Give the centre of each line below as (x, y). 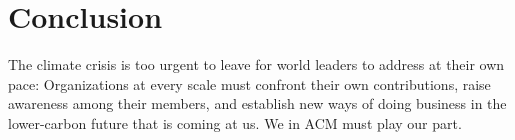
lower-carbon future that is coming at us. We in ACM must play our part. (235, 122)
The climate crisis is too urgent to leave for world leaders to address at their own (256, 64)
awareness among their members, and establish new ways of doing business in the (257, 103)
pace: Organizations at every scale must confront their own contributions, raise (249, 83)
